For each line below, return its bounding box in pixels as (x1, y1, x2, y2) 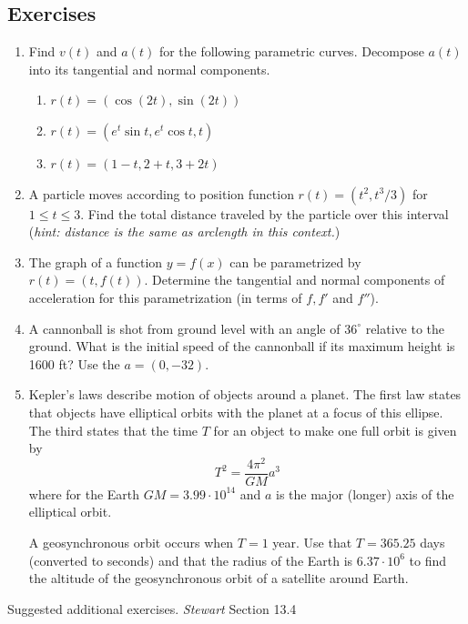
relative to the (365, 318, 445, 337)
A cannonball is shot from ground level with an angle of (28, 318, 341, 337)
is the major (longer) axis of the (276, 484, 454, 503)
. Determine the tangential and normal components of (144, 270, 445, 289)
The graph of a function (28, 252, 163, 271)
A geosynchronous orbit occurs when (28, 533, 234, 552)
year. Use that (272, 533, 352, 552)
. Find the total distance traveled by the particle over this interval (80, 204, 449, 223)
